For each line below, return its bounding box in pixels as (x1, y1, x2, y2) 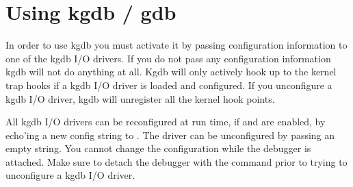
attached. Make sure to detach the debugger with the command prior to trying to (5, 154, 348, 169)
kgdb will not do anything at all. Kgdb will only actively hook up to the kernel (5, 64, 337, 79)
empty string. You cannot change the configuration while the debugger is (5, 141, 311, 155)
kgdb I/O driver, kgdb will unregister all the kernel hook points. (5, 91, 275, 105)
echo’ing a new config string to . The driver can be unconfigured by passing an (5, 127, 335, 142)
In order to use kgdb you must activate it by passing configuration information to (5, 38, 348, 52)
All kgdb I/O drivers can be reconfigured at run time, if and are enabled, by (5, 114, 326, 129)
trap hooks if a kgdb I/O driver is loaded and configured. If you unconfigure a (5, 77, 332, 92)
